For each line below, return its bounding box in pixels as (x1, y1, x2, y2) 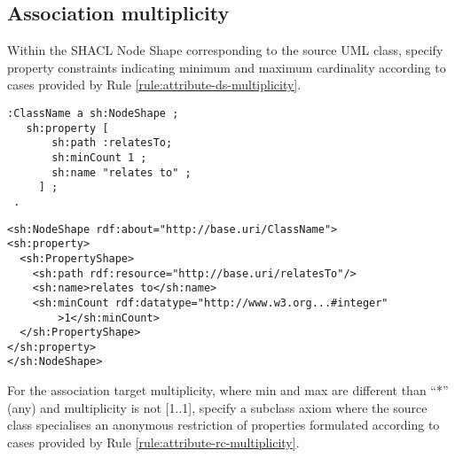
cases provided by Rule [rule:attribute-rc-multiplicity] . (7, 432, 300, 451)
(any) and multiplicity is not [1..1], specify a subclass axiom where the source (7, 398, 428, 416)
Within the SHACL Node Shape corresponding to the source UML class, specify (7, 41, 443, 59)
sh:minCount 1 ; (51, 151, 147, 164)
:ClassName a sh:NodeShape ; (7, 106, 179, 120)
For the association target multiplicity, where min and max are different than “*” (7, 381, 449, 400)
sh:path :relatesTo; (51, 136, 173, 150)
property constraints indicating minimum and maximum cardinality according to (7, 58, 446, 76)
